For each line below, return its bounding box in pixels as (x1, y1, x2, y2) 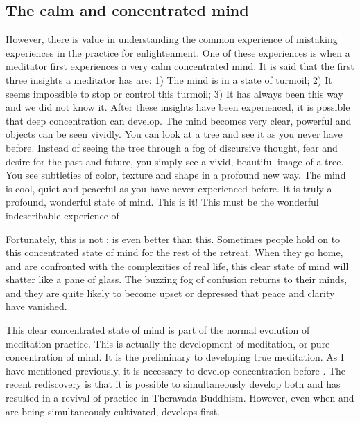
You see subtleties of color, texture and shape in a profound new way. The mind (6, 168, 346, 182)
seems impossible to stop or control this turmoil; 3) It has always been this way (6, 86, 343, 100)
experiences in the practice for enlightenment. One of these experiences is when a (6, 45, 350, 60)
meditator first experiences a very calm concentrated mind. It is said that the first (6, 59, 354, 73)
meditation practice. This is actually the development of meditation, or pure (6, 336, 330, 350)
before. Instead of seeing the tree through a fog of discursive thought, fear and (6, 140, 338, 154)
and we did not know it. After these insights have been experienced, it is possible (6, 100, 350, 114)
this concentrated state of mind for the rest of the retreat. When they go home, (6, 245, 343, 260)
